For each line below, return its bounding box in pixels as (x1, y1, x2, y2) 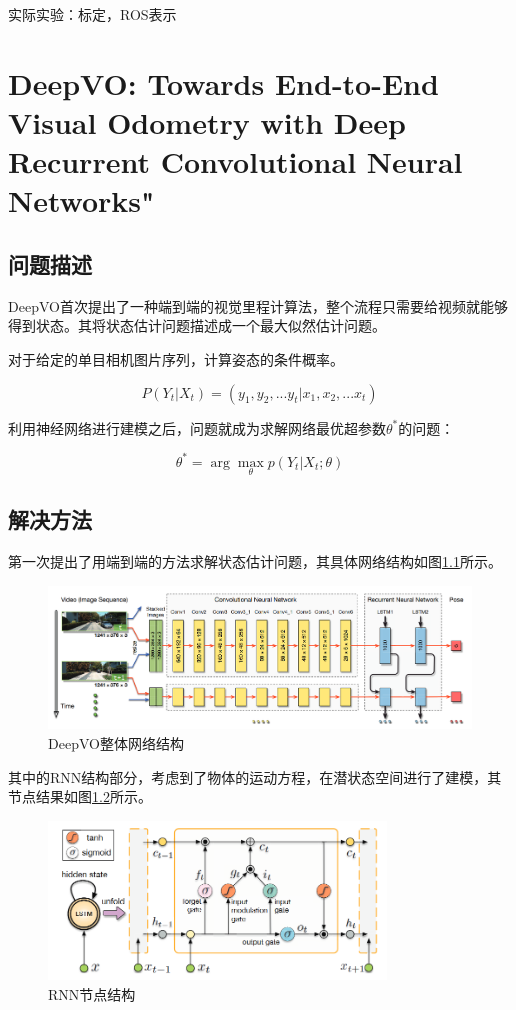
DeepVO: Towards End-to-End (8, 62, 439, 103)
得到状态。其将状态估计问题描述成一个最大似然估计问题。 (8, 315, 386, 336)
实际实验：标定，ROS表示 (8, 4, 177, 24)
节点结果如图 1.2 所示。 (8, 786, 152, 807)
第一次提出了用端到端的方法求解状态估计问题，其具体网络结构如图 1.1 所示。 (8, 551, 502, 572)
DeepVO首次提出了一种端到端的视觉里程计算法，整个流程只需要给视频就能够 (8, 295, 508, 316)
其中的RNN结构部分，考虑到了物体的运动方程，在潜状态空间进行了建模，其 (8, 766, 502, 787)
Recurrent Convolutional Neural (8, 141, 463, 182)
